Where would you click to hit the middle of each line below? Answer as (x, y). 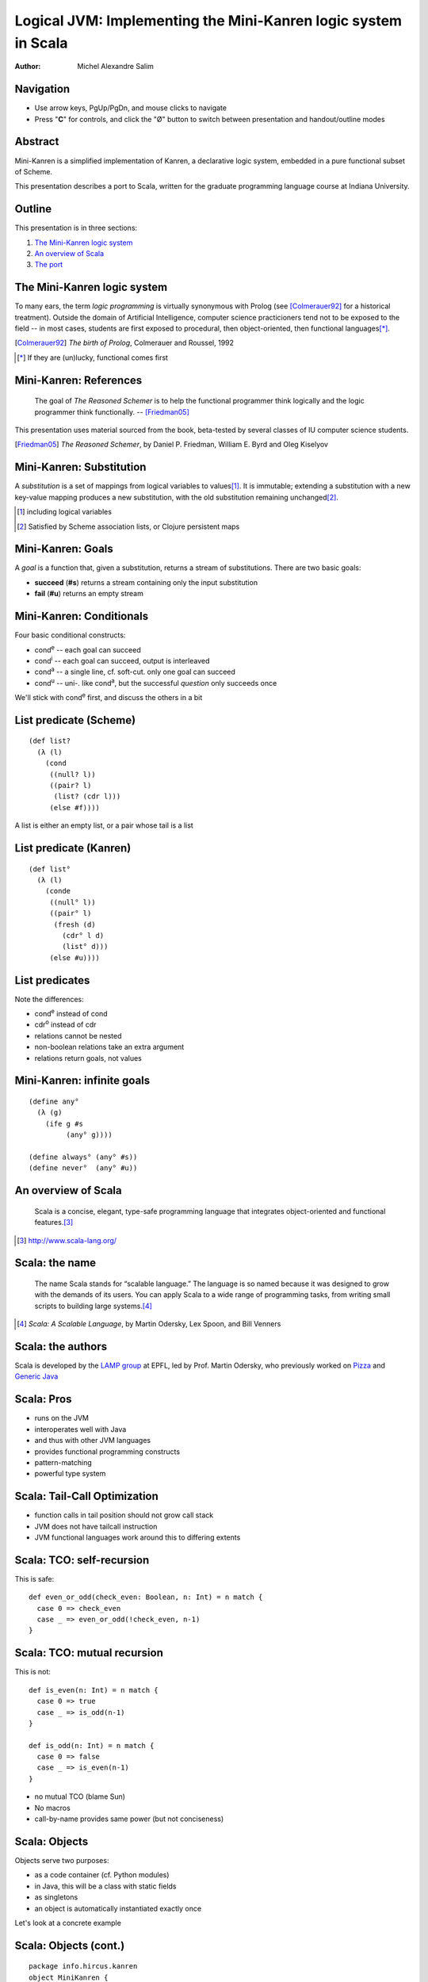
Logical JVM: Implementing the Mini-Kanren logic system (208, 21)
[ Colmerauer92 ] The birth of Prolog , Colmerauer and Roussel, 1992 (124, 343)
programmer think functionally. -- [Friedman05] (112, 411)
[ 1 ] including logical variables (65, 512)
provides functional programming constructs (107, 1452)
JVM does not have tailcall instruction (96, 1526)
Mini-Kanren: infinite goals (82, 1081)
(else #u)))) (75, 958)
